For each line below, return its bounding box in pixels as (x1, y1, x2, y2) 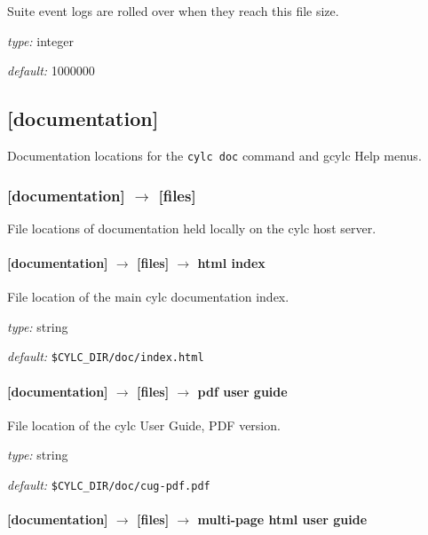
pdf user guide (197, 382, 288, 400)
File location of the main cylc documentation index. (7, 287, 289, 306)
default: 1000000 (7, 61, 95, 80)
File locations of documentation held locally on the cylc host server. (7, 218, 376, 237)
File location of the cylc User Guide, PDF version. (7, 415, 281, 434)
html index (197, 254, 266, 272)
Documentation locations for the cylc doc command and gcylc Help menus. (7, 146, 422, 164)
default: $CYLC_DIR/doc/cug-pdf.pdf (7, 476, 210, 494)
